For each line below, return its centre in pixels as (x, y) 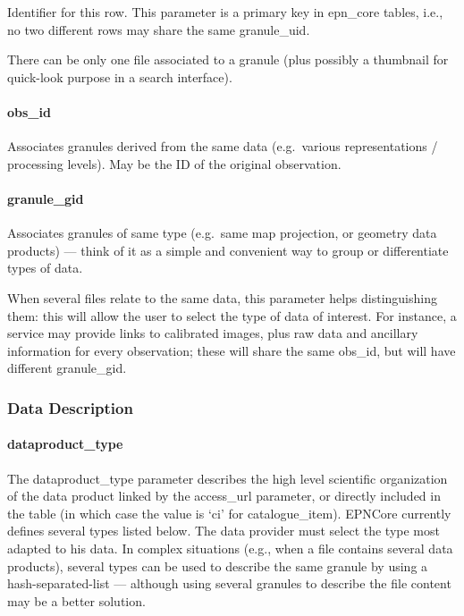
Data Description (70, 407)
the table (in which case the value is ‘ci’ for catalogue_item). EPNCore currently (229, 513)
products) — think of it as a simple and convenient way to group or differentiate (228, 250)
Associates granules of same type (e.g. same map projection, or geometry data (222, 233)
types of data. (45, 268)
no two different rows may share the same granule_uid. (159, 29)
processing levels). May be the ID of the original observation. (174, 163)
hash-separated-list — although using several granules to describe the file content (229, 583)
